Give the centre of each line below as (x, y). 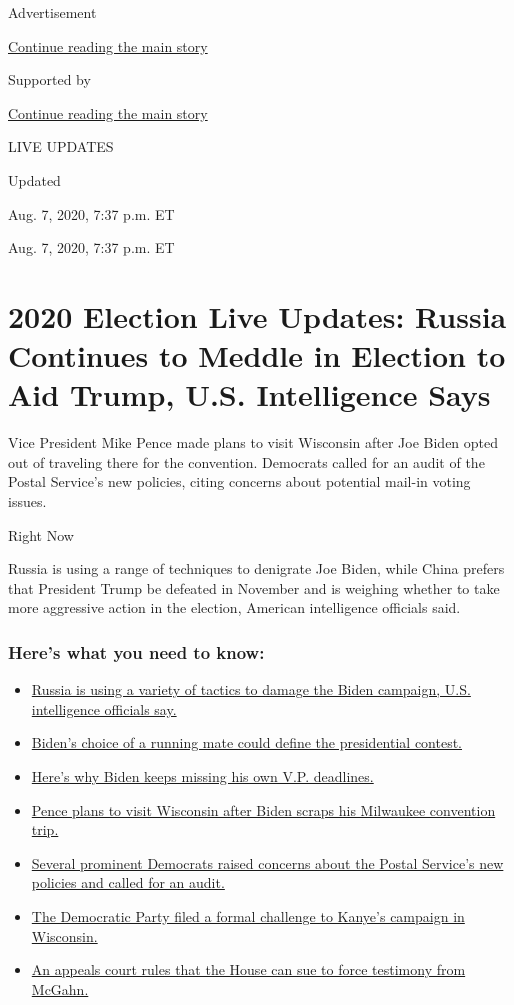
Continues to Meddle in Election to (257, 355)
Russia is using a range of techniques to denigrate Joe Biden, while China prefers (256, 568)
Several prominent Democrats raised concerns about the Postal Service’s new (267, 862)
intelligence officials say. (104, 708)
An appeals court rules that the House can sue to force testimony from (248, 969)
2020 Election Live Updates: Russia (257, 315)
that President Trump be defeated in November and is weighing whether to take (254, 587)
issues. (27, 501)
